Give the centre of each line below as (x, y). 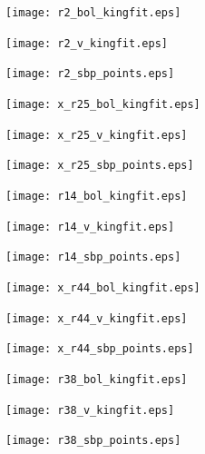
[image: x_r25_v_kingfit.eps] (97, 135)
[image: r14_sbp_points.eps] (93, 257)
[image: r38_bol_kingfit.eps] (97, 379)
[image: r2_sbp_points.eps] (90, 74)
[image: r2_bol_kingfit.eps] (93, 13)
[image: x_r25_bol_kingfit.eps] (103, 104)
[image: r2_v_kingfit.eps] (87, 43)
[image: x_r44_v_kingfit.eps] (97, 318)
